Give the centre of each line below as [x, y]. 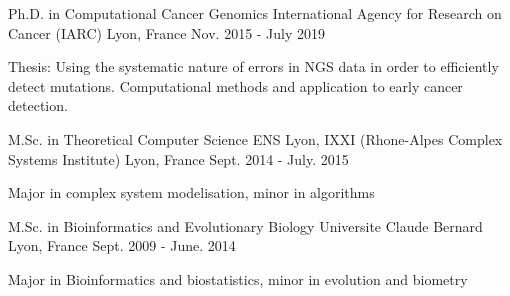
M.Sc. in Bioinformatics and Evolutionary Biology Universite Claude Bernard [245, 225]
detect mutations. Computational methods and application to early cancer [235, 85]
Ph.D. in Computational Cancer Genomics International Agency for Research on [255, 13]
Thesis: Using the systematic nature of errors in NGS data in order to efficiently [253, 66]
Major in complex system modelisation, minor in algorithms [191, 192]
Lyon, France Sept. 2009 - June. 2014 [122, 245]
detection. [38, 105]
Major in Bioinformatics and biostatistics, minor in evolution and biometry [238, 278]
